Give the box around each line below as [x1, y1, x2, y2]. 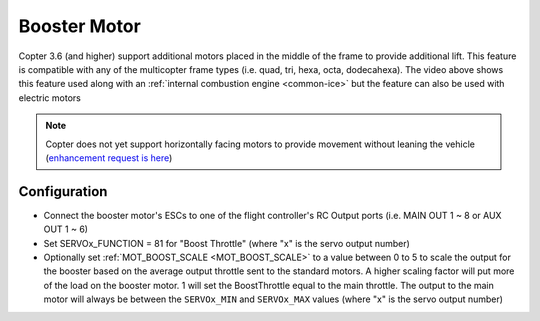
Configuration [18, 183, 108, 200]
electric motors [18, 91, 82, 104]
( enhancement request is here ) [45, 151, 173, 164]
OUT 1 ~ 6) [43, 223, 89, 235]
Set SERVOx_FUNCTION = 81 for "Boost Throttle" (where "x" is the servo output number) [43, 237, 410, 249]
